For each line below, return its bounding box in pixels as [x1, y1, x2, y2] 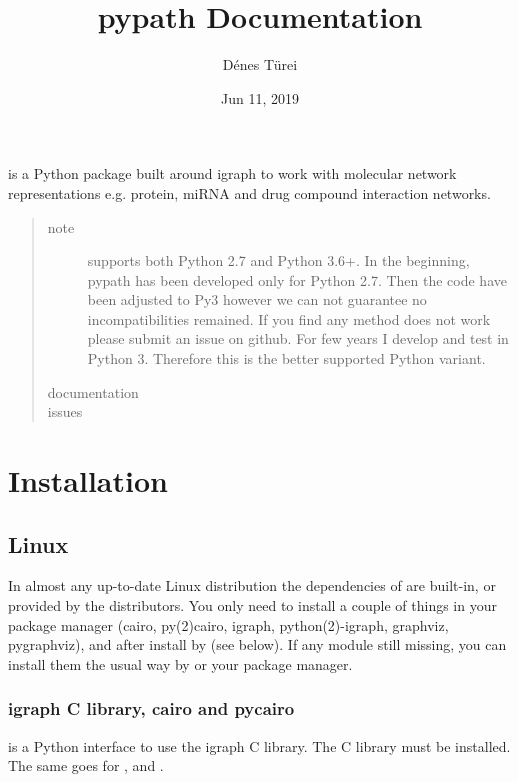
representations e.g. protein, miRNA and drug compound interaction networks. [8, 182, 491, 203]
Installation [8, 460, 168, 501]
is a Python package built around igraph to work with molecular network [8, 163, 457, 184]
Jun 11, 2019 [221, 87, 299, 108]
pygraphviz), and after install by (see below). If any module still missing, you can [8, 634, 507, 655]
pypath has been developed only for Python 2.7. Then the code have [87, 269, 507, 290]
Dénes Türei [222, 54, 298, 75]
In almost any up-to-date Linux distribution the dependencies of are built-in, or [8, 575, 496, 596]
